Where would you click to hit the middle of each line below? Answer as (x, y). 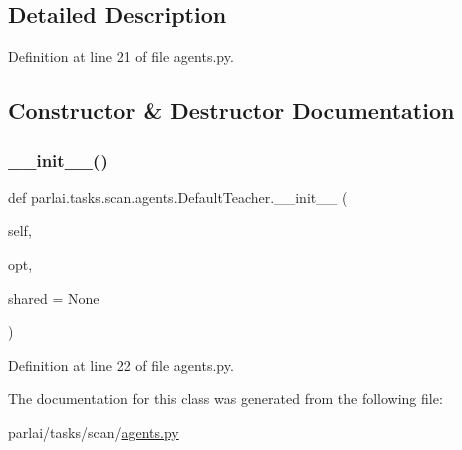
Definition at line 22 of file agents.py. (121, 364)
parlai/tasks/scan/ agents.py (93, 431)
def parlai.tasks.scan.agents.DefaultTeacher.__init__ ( (178, 196)
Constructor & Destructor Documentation (231, 110)
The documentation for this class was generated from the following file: (225, 398)
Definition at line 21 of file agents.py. (121, 56)
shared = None (54, 297)
